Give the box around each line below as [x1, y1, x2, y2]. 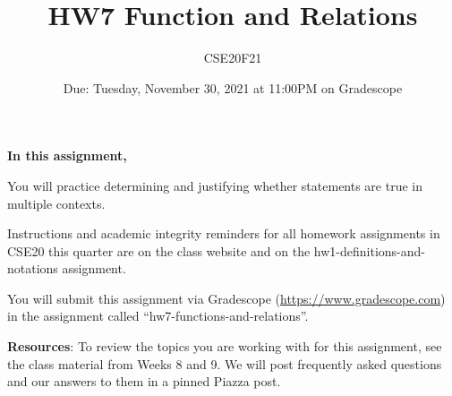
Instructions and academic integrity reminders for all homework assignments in [7, 224, 440, 243]
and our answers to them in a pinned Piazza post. [7, 372, 281, 391]
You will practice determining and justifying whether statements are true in [7, 176, 423, 194]
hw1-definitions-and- [313, 241, 425, 260]
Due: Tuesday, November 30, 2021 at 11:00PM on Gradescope [63, 78, 403, 97]
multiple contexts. [7, 194, 106, 212]
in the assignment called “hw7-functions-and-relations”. [7, 306, 309, 325]
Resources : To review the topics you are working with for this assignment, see [7, 337, 442, 356]
